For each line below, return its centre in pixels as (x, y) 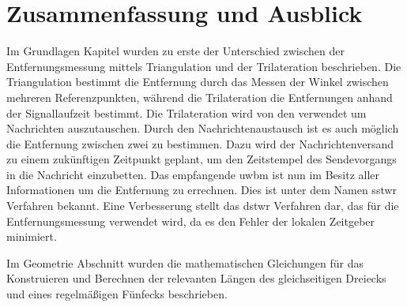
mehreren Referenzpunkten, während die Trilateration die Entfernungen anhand (200, 97)
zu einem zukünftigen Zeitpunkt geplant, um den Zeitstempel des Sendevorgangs (202, 159)
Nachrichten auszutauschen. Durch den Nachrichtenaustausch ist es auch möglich (203, 128)
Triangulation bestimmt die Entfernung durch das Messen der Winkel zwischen (198, 82)
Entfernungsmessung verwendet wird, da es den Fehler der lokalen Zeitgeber (191, 221)
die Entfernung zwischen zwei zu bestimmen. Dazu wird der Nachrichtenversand (200, 143)
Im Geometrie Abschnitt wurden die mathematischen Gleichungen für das (185, 262)
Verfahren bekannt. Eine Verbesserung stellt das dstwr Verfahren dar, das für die (203, 206)
